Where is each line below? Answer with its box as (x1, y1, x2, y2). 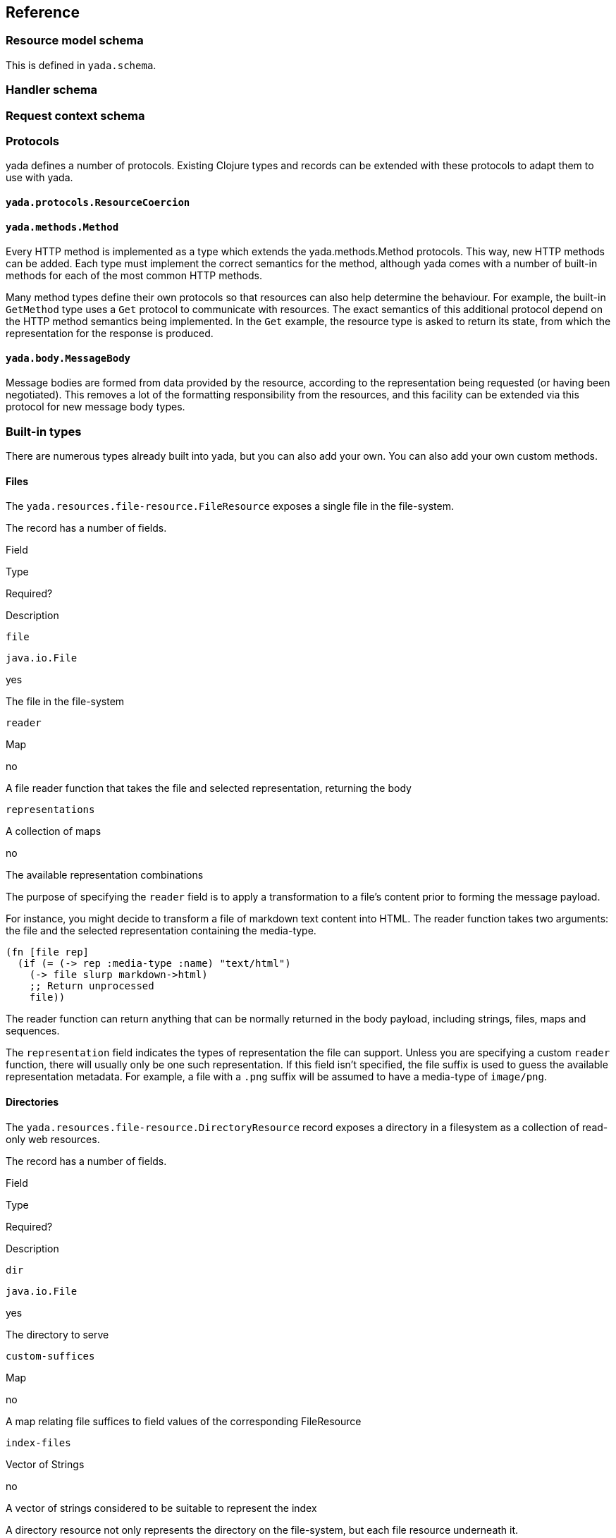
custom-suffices (6, 1350, 95, 1362)
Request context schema (6, 108, 145, 123)
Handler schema (6, 83, 98, 97)
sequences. (6, 1025, 60, 1037)
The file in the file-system (6, 695, 125, 708)
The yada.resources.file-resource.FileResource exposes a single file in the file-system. (6, 500, 454, 513)
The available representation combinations (6, 869, 204, 881)
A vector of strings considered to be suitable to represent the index (6, 1501, 317, 1514)
